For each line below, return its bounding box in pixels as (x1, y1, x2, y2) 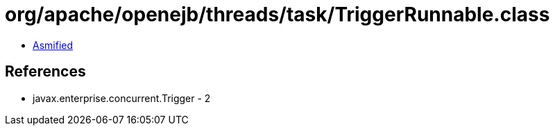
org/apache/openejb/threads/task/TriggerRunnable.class (5, 3, 550, 26)
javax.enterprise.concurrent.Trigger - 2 (33, 92, 211, 104)
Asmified (33, 39, 74, 51)
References (5, 63, 86, 81)
